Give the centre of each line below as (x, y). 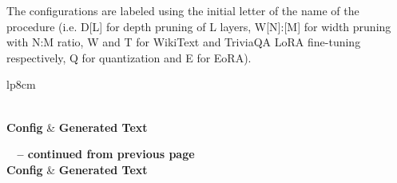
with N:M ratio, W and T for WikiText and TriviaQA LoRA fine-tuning (184, 42)
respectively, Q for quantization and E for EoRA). (129, 57)
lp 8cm (21, 84)
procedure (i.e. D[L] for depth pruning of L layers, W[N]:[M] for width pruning (199, 26)
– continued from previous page (106, 154)
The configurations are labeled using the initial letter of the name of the (183, 10)
